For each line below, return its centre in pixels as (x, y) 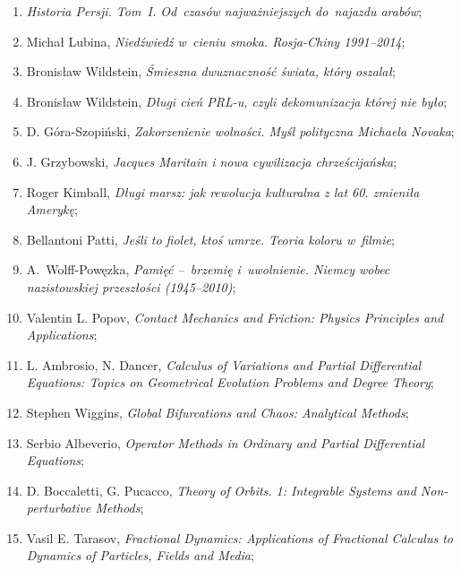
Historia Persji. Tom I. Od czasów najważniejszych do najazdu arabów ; (224, 11)
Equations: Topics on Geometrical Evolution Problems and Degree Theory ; (230, 382)
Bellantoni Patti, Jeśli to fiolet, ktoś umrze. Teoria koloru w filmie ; (210, 239)
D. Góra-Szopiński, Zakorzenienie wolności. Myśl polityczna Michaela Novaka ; (240, 131)
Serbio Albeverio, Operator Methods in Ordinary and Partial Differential (226, 442)
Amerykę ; (52, 209)
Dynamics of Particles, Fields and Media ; (140, 555)
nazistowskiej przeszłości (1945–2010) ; (131, 286)
